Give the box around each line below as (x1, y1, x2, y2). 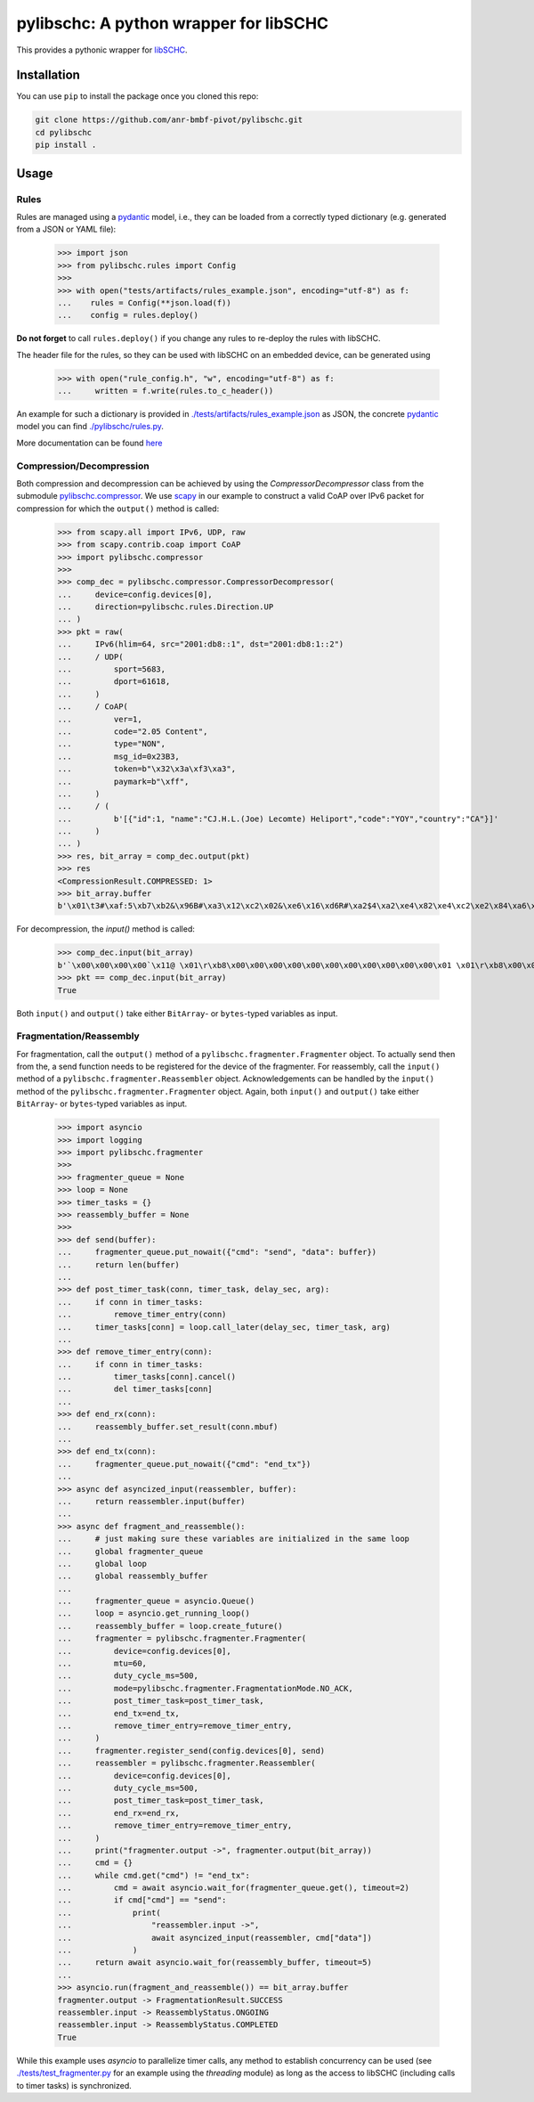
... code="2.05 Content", (57, 726, 208, 737)
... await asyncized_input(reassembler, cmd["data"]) (57, 1933, 373, 1943)
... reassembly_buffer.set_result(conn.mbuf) (57, 1422, 279, 1431)
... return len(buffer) (57, 1259, 180, 1269)
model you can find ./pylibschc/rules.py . (16, 421, 164, 432)
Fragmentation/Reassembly (16, 1030, 140, 1042)
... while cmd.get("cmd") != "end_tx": (57, 1870, 251, 1880)
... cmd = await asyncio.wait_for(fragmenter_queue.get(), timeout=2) (57, 1883, 409, 1893)
